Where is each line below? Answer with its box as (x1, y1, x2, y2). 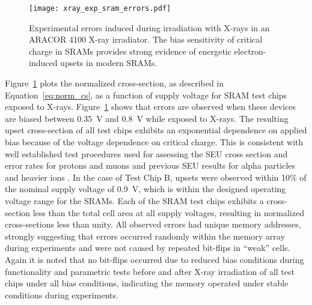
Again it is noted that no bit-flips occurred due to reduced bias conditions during (5, 253, 304, 265)
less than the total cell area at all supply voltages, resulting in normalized (32, 206, 304, 219)
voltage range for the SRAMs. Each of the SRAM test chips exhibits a (5, 194, 264, 207)
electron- (234, 44, 266, 57)
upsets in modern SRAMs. (60, 56, 158, 69)
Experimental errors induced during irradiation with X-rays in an (29, 21, 270, 34)
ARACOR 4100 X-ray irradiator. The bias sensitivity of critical (29, 33, 263, 46)
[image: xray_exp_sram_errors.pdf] (29, 4, 171, 13)
